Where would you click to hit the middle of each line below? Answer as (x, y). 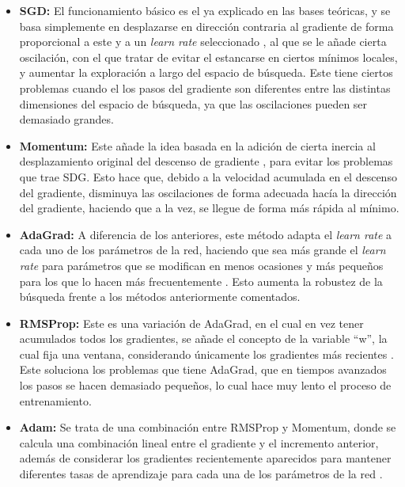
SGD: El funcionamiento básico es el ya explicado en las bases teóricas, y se (205, 10)
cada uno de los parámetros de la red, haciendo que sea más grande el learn (202, 250)
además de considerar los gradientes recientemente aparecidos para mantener (205, 458)
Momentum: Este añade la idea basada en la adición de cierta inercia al (197, 145)
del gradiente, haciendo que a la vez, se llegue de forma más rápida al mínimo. (209, 208)
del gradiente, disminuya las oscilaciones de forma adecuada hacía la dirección (208, 192)
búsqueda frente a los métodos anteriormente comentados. (160, 297)
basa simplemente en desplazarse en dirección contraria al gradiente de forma (206, 26)
